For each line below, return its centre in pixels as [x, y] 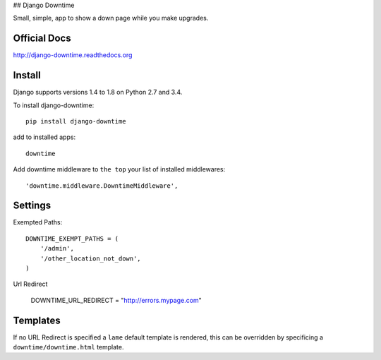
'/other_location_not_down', [90, 258]
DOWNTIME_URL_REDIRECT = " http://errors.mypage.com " [116, 300]
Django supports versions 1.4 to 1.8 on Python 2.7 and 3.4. [98, 92]
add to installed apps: [44, 137]
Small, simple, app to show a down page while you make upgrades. [111, 18]
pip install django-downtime [76, 121]
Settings [32, 206]
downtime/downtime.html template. [68, 347]
